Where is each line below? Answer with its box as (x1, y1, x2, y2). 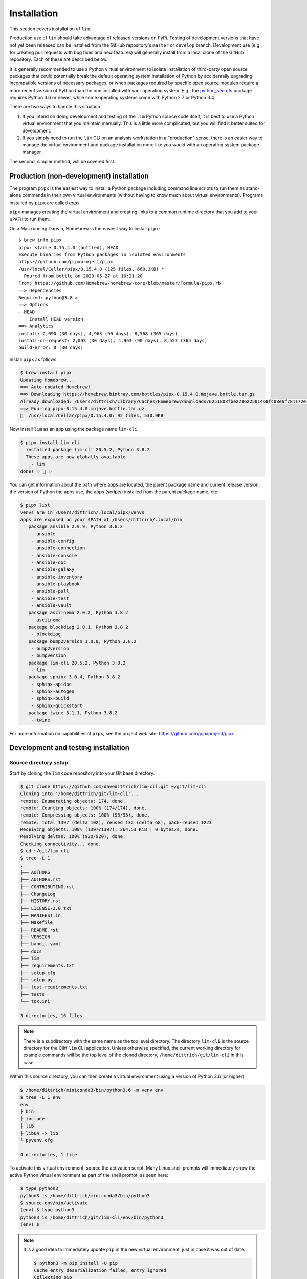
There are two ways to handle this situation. (9, 104, 102, 110)
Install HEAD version (29, 316, 84, 322)
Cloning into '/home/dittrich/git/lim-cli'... (20, 791, 139, 797)
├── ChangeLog (20, 891, 56, 897)
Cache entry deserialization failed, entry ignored (34, 1267, 166, 1273)
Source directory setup (9, 759, 69, 766)
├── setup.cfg (20, 969, 56, 976)
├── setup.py (20, 977, 53, 983)
